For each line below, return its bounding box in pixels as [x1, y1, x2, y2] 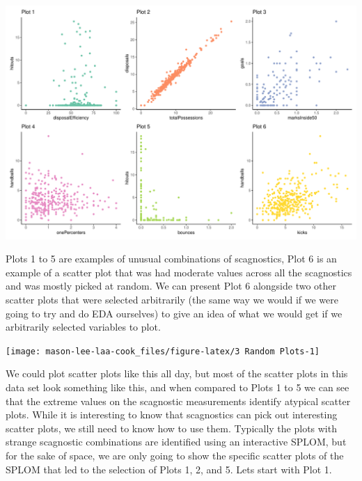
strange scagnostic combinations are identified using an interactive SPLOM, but [6, 434, 347, 449]
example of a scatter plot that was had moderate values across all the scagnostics [6, 265, 352, 279]
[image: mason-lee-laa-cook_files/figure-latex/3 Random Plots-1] [6, 346, 320, 356]
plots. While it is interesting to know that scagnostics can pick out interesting [6, 407, 338, 422]
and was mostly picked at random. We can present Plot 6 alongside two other [6, 278, 337, 293]
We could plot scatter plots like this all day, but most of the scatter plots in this [6, 366, 348, 381]
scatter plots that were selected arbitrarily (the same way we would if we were [6, 292, 339, 307]
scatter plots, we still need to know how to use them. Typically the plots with [6, 420, 337, 435]
